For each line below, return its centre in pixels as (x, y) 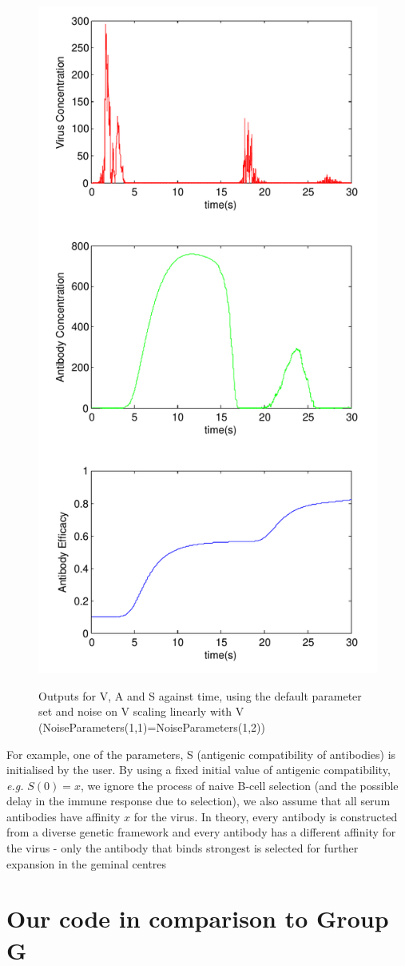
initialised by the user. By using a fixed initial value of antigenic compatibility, (199, 770)
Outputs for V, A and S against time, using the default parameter (200, 695)
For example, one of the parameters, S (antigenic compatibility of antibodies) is (201, 754)
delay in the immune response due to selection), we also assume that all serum (199, 801)
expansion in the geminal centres (87, 863)
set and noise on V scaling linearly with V (141, 711)
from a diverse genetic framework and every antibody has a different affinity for (201, 832)
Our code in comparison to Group (198, 918)
